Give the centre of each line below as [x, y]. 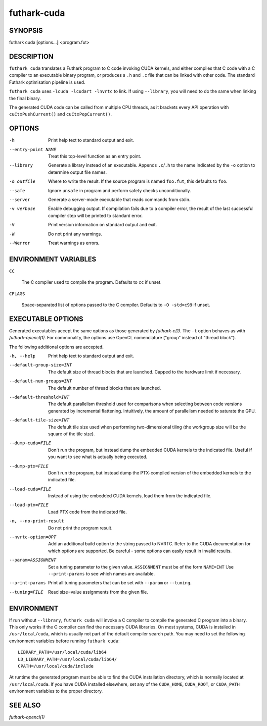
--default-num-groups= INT [41, 381]
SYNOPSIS [26, 30]
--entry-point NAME [33, 149]
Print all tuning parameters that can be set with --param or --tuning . [120, 583]
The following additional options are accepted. [56, 347]
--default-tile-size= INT [39, 420]
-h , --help [22, 356]
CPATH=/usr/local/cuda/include [56, 666]
